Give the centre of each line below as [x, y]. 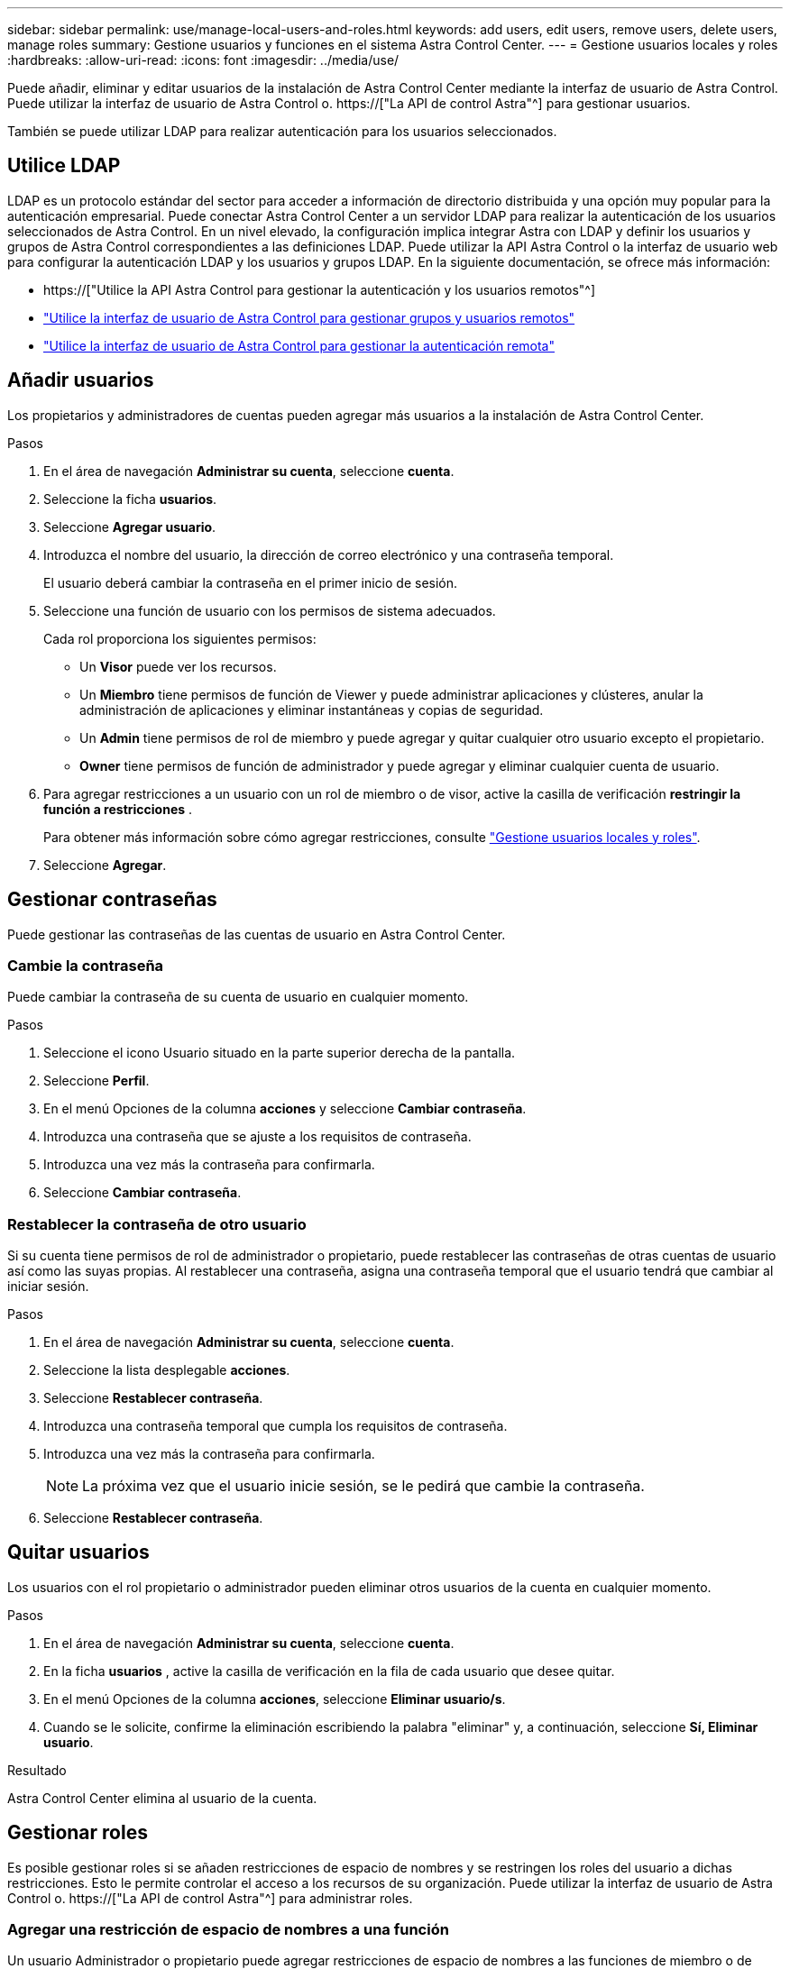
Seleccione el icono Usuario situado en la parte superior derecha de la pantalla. [280, 1053]
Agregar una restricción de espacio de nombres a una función [228, 1930]
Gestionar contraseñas [112, 900]
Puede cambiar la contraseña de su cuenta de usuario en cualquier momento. [238, 997]
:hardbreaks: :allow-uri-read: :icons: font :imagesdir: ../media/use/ [203, 60]
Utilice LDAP [64, 166]
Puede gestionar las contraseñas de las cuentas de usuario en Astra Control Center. [257, 934]
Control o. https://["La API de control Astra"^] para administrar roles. [210, 1898]
